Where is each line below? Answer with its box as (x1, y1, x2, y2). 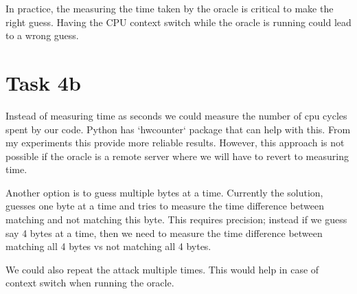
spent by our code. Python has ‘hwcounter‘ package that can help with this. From (5, 122, 351, 136)
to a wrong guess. (5, 28, 79, 43)
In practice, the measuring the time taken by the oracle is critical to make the (5, 1, 334, 15)
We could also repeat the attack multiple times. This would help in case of (5, 262, 319, 276)
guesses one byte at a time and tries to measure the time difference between (5, 199, 324, 213)
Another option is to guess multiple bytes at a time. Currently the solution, (5, 185, 323, 199)
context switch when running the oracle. (5, 275, 174, 290)
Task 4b (5, 68, 81, 96)
